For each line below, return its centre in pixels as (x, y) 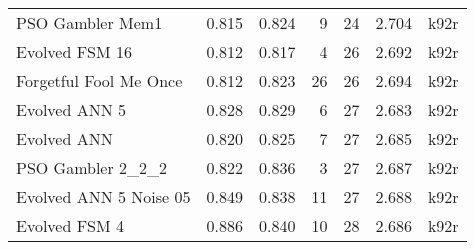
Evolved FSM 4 (70, 225)
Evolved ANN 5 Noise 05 (103, 196)
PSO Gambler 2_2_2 (92, 167)
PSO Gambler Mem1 (89, 22)
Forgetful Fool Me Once (99, 80)
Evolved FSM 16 (74, 51)
